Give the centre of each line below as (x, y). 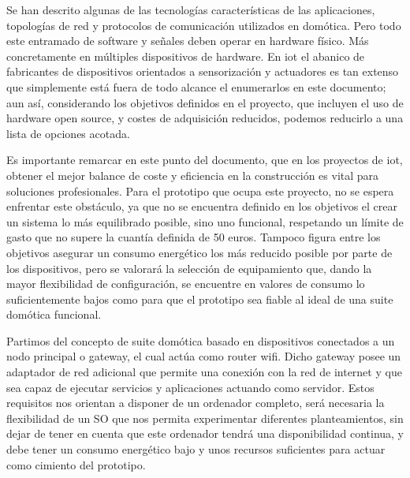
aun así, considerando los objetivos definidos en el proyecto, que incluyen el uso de (205, 102)
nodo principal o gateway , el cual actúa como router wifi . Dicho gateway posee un (204, 356)
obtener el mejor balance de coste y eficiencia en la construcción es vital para (193, 175)
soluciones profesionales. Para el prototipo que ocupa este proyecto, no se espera (200, 190)
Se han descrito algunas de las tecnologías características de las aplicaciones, (191, 9)
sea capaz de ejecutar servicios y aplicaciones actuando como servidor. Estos (190, 387)
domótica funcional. (54, 314)
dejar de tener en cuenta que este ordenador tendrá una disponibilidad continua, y (205, 433)
